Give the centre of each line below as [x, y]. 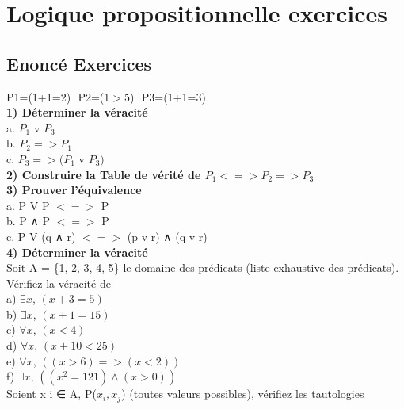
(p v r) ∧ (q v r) [167, 236]
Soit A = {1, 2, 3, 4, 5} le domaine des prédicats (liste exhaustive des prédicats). [203, 268]
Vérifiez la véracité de [59, 283]
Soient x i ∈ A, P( [51, 394]
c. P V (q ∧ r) [41, 236]
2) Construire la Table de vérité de [104, 174]
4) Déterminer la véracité [77, 252]
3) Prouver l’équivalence [74, 190]
